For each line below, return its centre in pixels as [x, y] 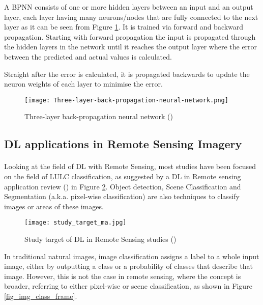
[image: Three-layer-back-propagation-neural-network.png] [126, 100]
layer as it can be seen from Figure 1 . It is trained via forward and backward [124, 27]
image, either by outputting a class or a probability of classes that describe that [129, 266]
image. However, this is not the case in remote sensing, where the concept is [123, 276]
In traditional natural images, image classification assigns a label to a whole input [132, 256]
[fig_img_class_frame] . [41, 296]
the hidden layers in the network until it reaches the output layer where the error [131, 47]
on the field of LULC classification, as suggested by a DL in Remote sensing [123, 176]
